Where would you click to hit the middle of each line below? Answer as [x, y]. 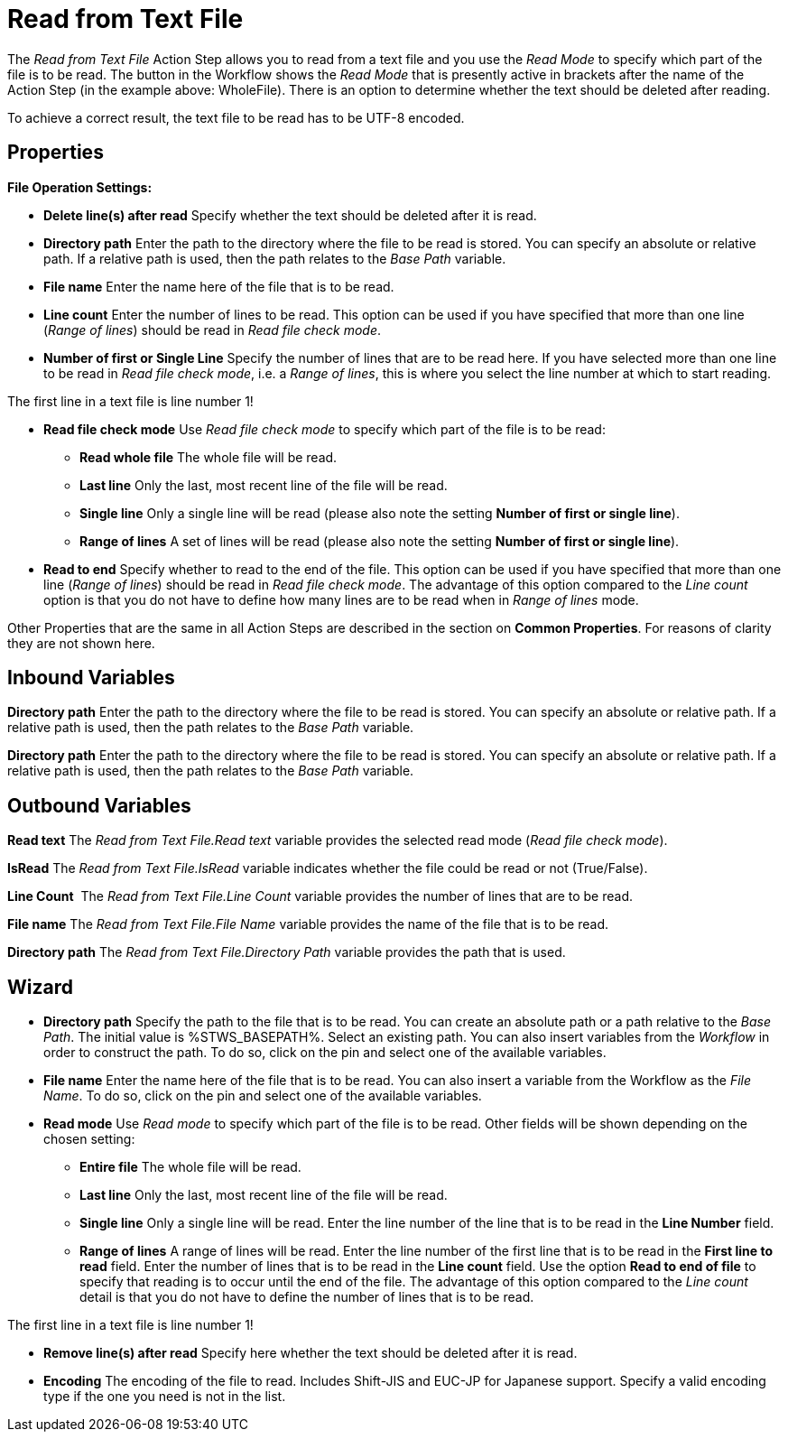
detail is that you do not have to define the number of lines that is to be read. [307, 1297]
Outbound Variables [99, 805]
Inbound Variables [91, 678]
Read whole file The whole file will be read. [209, 457]
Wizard [40, 987]
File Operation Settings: [80, 187]
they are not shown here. [81, 643]
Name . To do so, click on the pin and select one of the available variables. [263, 1096]
